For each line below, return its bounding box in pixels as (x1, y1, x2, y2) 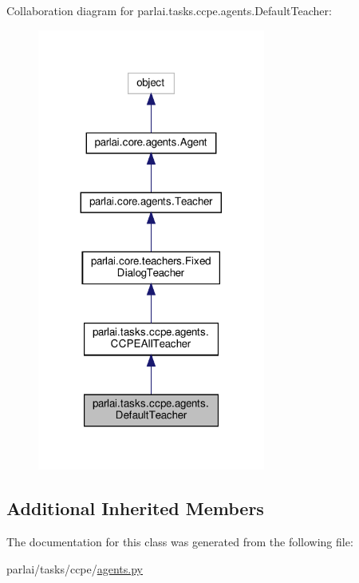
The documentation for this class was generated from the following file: (6, 533, 353, 549)
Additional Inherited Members (6, 496, 264, 521)
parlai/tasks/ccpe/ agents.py (6, 560, 143, 577)
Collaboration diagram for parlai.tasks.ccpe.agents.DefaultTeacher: (6, 2, 332, 18)
